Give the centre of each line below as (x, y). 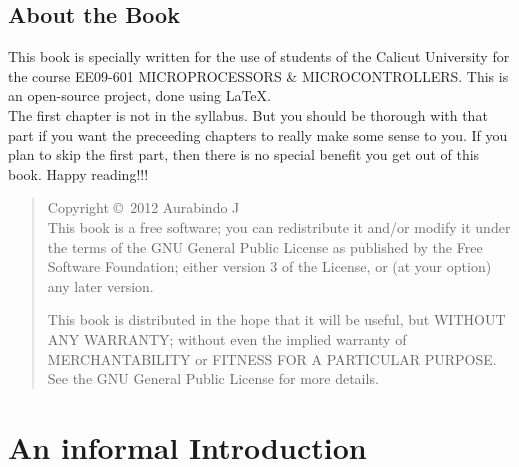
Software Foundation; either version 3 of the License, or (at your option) (269, 266)
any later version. (100, 285)
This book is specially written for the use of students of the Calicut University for (259, 56)
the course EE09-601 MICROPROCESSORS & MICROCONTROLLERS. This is (258, 75)
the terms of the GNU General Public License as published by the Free (265, 246)
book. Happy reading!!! (78, 173)
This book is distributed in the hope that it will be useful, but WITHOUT (276, 319)
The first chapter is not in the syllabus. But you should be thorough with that (248, 114)
